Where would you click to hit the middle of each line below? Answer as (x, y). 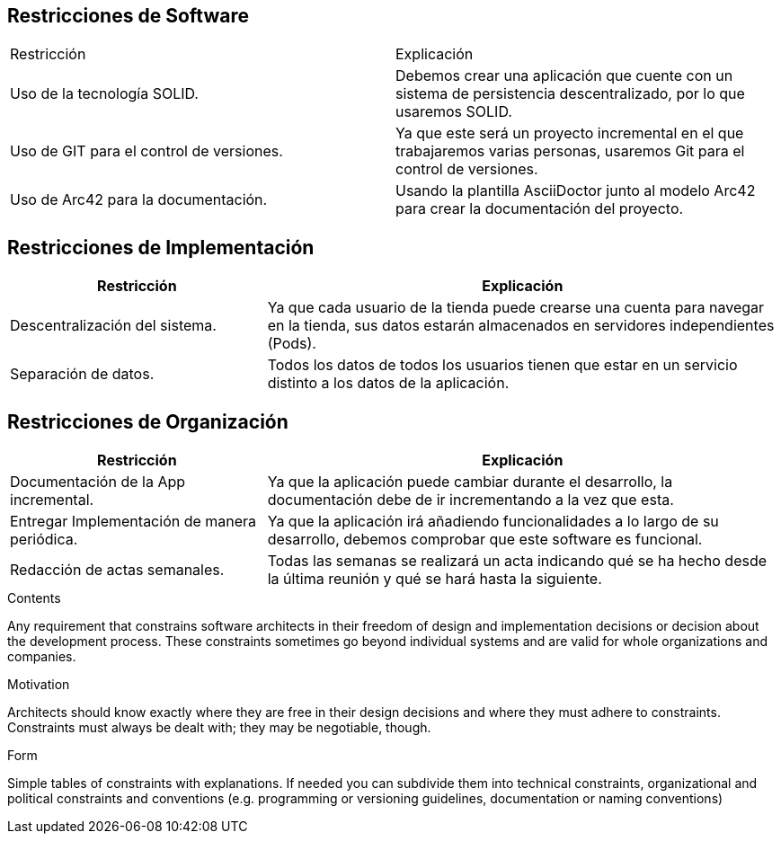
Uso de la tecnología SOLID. (104, 94)
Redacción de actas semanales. (117, 570)
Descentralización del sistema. (113, 326)
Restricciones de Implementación (161, 247)
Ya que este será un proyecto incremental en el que (570, 133)
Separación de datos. (82, 374)
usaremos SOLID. (454, 112)
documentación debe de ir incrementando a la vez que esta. (470, 500)
